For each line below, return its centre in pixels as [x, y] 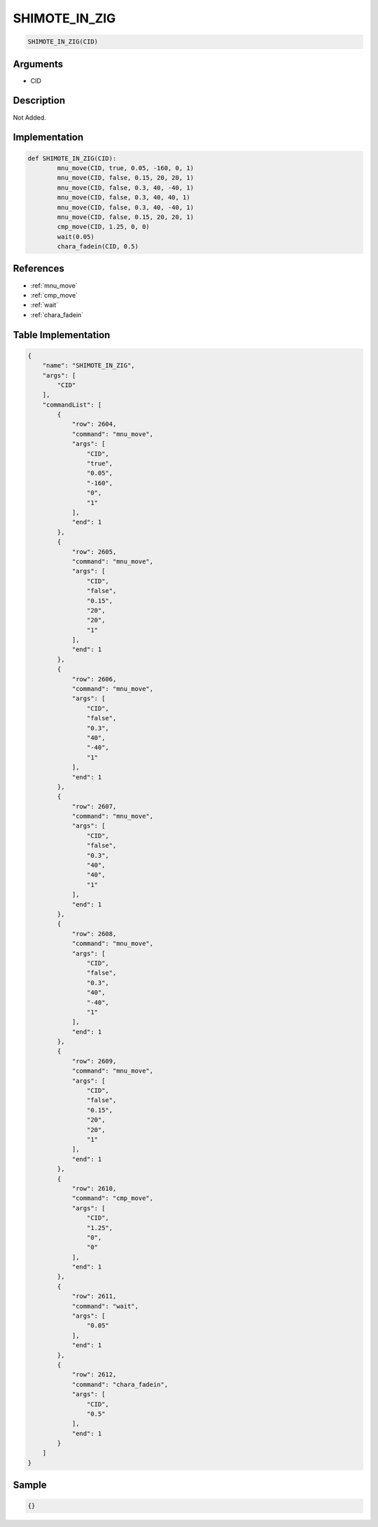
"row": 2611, [94, 1296]
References [38, 269]
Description [39, 100]
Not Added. [30, 117]
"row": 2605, [94, 552]
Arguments [38, 64]
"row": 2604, [94, 424]
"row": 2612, [94, 1375]
